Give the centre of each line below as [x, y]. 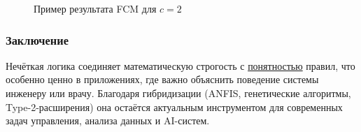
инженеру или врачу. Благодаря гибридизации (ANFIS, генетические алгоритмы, [178, 93]
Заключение [37, 39]
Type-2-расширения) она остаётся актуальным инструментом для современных [174, 107]
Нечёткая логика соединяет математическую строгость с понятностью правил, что [180, 65]
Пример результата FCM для [95, 8]
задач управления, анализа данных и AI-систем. [108, 120]
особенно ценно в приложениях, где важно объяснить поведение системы [162, 79]
